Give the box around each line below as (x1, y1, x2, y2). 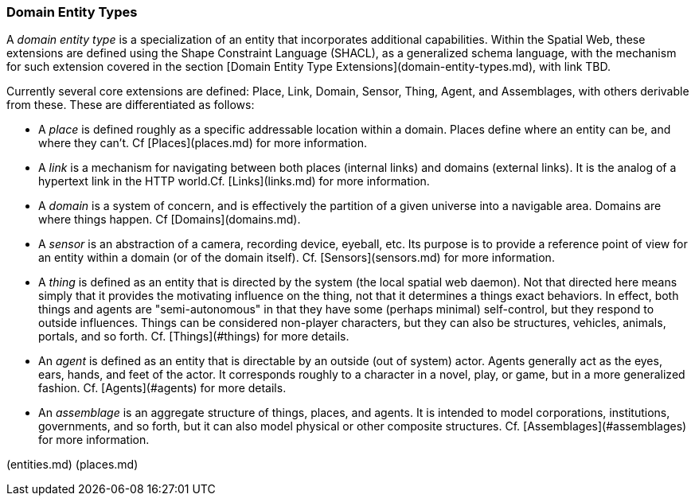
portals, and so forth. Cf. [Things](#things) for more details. (38, 329, 349, 344)
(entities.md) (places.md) (6, 457, 139, 472)
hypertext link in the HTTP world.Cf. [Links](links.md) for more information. (38, 174, 430, 189)
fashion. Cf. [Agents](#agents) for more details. (38, 381, 287, 395)
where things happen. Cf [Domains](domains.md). (38, 212, 301, 227)
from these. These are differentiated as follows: (6, 98, 255, 112)
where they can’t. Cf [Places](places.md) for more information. (38, 136, 367, 150)
